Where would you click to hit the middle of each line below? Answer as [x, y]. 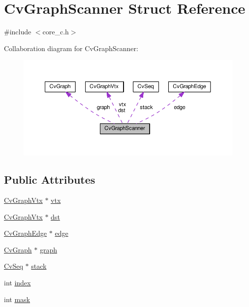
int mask [17, 299]
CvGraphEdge [26, 233]
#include [18, 32]
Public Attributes [50, 180]
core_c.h [56, 32]
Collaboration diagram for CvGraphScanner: [71, 48]
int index [17, 282]
